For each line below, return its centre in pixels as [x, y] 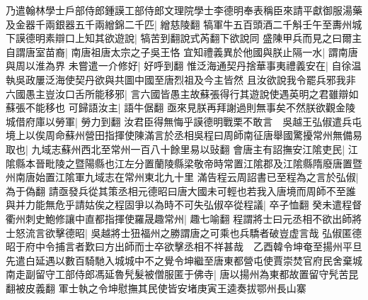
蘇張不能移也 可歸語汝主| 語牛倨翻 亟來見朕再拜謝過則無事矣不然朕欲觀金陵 [180, 107]
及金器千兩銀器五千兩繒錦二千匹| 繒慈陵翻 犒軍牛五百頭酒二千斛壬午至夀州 [179, 24]
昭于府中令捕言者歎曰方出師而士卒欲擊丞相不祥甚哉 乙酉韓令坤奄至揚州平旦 [184, 246]
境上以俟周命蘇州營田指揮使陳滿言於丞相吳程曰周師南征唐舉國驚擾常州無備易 [184, 135]
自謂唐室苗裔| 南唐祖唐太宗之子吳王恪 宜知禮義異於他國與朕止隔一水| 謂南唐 [182, 51]
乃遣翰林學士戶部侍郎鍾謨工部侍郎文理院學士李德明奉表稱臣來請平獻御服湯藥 [184, 10]
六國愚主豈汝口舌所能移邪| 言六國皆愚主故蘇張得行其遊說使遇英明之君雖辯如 [182, 93]
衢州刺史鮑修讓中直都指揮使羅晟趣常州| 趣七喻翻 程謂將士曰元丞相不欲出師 [179, 218]
